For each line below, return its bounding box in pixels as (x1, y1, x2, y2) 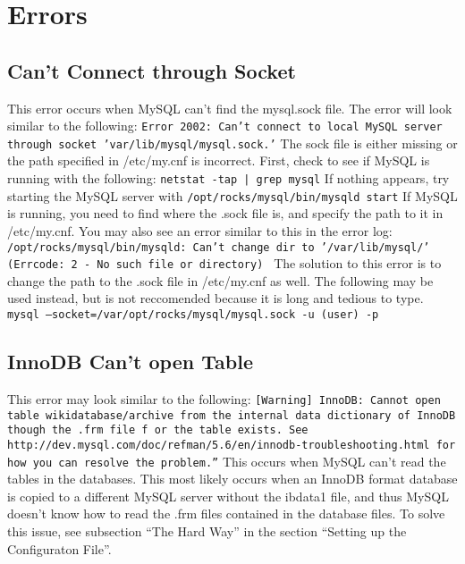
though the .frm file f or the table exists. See (7, 424, 309, 437)
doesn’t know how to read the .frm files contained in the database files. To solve (7, 504, 445, 523)
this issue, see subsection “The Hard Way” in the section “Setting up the (7, 522, 407, 540)
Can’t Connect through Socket (7, 56, 296, 84)
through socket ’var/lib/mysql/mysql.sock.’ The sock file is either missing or (7, 133, 458, 152)
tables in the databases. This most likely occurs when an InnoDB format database (7, 469, 458, 488)
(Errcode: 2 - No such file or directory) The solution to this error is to (7, 254, 442, 273)
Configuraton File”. (7, 539, 112, 558)
